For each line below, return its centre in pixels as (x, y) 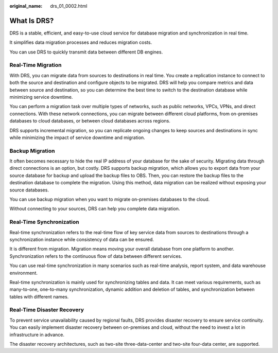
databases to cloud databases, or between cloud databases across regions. (90, 121)
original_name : (26, 6)
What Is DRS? (32, 21)
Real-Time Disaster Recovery (47, 310)
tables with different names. (39, 296)
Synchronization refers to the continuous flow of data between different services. (96, 256)
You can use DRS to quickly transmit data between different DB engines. (86, 52)
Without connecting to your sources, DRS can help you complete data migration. (95, 209)
